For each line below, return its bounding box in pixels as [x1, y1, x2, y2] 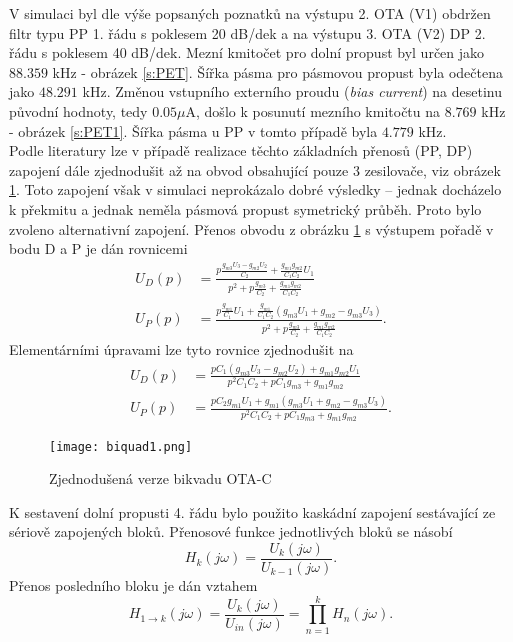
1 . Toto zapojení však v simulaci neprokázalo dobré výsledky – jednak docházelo [9, 179, 502, 200]
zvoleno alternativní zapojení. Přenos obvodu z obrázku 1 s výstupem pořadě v [9, 218, 494, 239]
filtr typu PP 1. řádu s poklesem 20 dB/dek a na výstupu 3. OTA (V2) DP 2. [9, 22, 486, 43]
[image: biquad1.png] [49, 439, 193, 454]
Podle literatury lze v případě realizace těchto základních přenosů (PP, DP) [9, 140, 473, 161]
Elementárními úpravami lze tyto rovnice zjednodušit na [9, 339, 354, 360]
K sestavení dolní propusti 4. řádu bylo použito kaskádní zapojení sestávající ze [9, 501, 496, 522]
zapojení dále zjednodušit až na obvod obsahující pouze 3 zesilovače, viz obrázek [9, 159, 501, 180]
